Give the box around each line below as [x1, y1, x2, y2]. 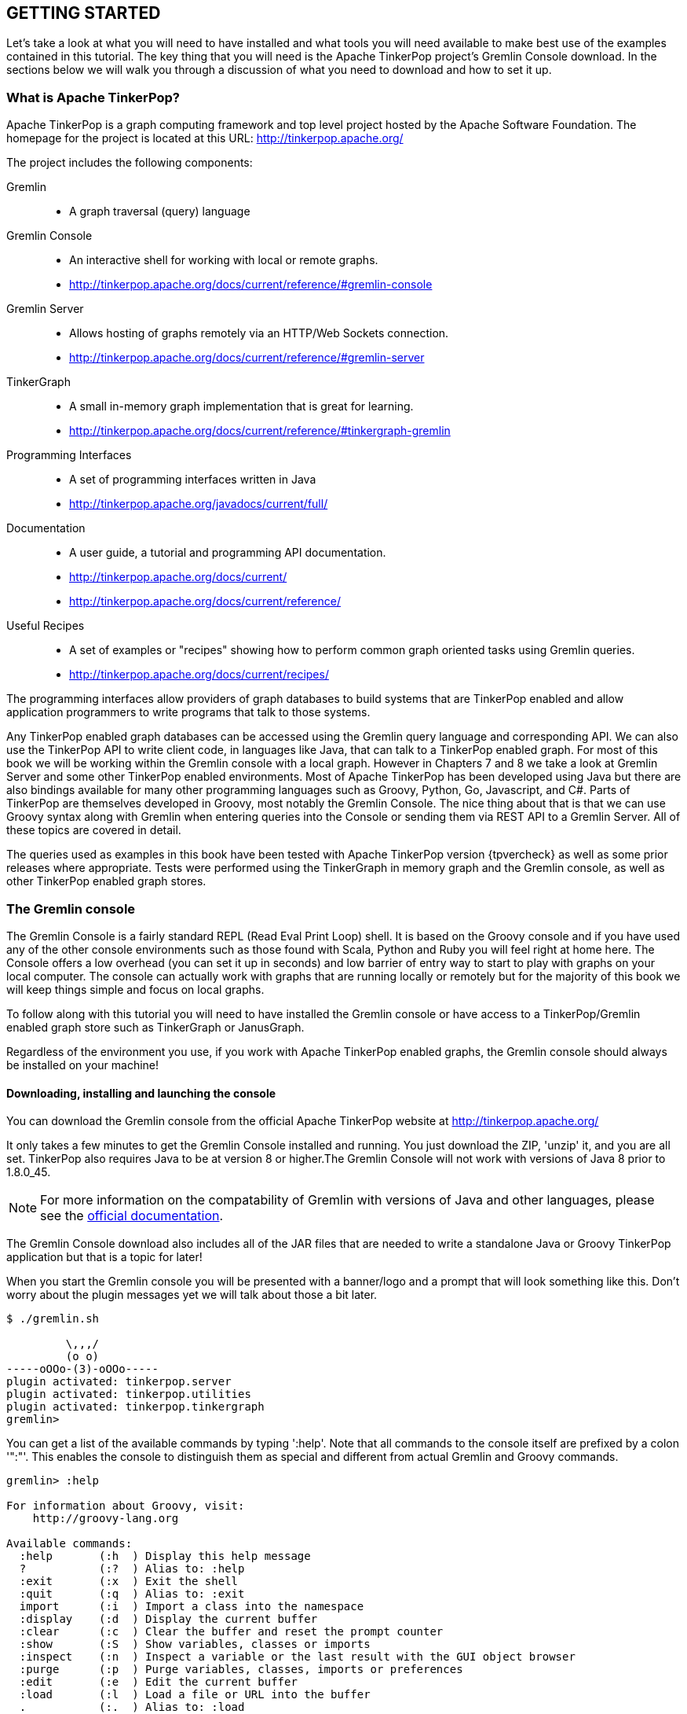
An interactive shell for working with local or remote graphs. [69, 253, 378, 267]
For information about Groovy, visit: [6, 1499, 245, 1513]
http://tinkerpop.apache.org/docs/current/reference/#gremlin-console [69, 278, 433, 292]
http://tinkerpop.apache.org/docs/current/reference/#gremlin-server [69, 351, 425, 365]
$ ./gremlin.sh [6, 1312, 100, 1326]
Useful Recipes [6, 619, 85, 633]
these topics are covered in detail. [6, 823, 181, 837]
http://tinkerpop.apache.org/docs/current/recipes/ [69, 668, 329, 682]
